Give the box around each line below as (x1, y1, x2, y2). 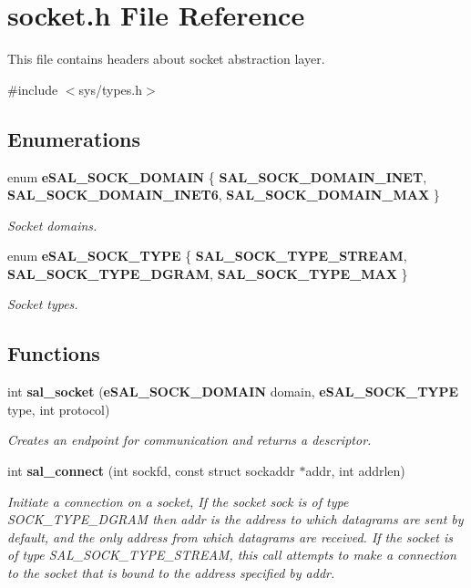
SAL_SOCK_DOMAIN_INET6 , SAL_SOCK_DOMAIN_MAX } (7, 185, 440, 204)
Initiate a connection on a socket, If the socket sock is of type (7, 491, 349, 511)
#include (7, 79, 58, 98)
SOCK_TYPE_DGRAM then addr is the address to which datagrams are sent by (7, 510, 464, 529)
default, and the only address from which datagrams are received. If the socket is (7, 527, 454, 546)
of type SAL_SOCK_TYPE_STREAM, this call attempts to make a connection (7, 545, 456, 564)
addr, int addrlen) (305, 461, 405, 480)
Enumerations (7, 124, 141, 152)
